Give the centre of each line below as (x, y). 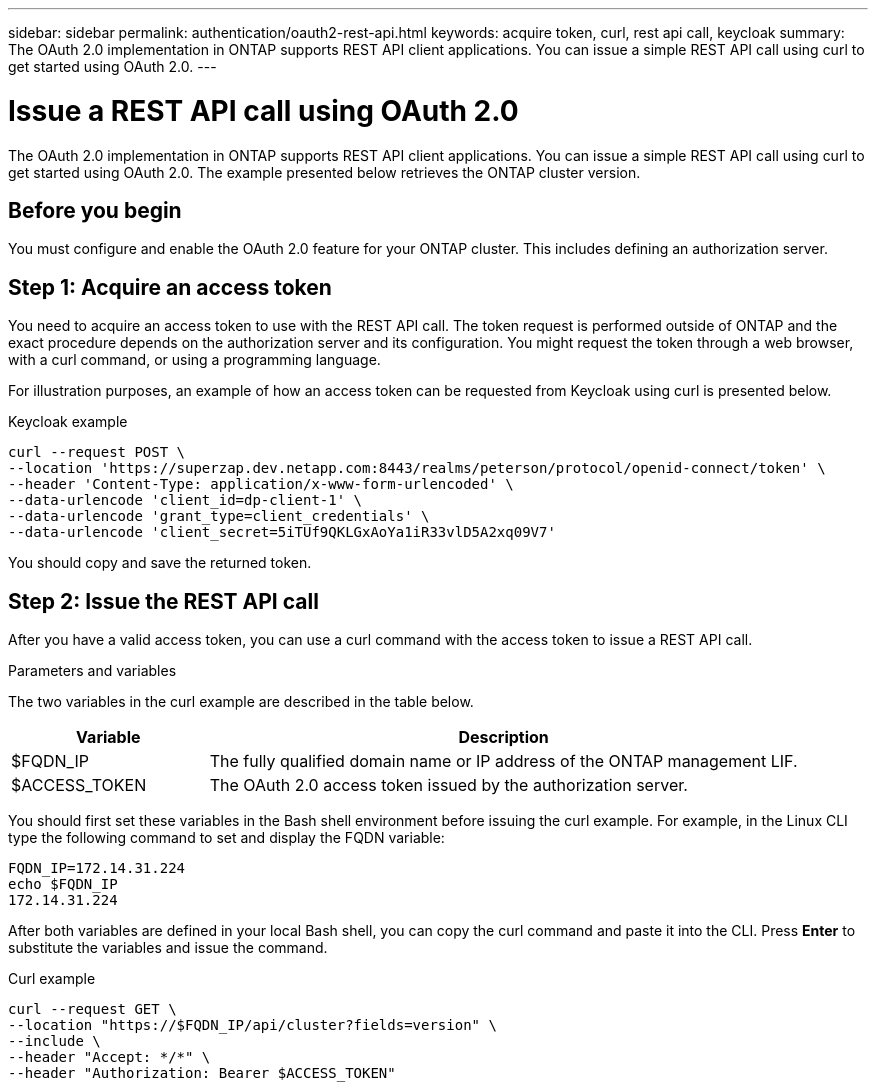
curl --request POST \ (97, 452)
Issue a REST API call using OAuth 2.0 (263, 110)
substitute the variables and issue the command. (168, 948)
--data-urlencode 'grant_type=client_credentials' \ (219, 516)
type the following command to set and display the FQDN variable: (226, 838)
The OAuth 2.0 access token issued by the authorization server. (448, 785)
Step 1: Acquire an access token (170, 287)
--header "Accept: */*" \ (109, 1057)
